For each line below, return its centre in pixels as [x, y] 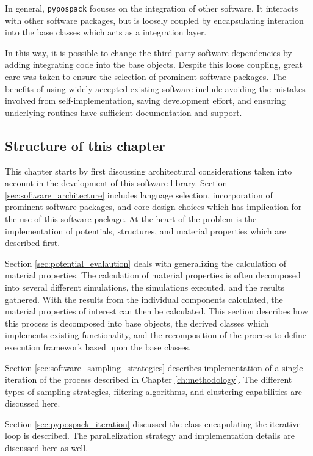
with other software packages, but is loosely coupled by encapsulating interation [154, 20]
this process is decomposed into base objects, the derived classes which [137, 323]
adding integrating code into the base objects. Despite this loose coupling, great [154, 64]
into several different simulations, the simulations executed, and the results [145, 287]
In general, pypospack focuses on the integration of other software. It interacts [152, 8]
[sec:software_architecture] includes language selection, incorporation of [139, 194]
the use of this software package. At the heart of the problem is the [131, 218]
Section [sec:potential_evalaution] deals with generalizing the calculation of [146, 263]
